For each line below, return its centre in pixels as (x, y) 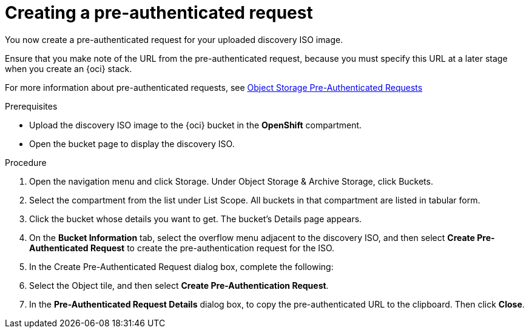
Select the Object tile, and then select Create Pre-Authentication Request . (179, 285)
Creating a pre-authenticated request (159, 13)
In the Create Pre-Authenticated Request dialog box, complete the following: (181, 266)
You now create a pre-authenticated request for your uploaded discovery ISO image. (174, 39)
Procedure (26, 162)
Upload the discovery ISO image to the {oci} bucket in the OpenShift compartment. (196, 125)
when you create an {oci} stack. (69, 68)
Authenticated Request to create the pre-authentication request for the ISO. (182, 248)
